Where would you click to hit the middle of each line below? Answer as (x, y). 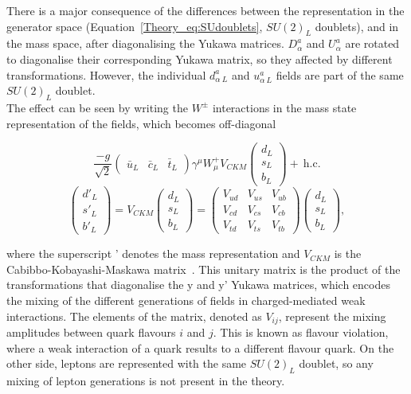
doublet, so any (336, 363)
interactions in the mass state (284, 107)
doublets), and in (357, 26)
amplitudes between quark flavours (91, 332)
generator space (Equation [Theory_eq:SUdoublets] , (135, 26)
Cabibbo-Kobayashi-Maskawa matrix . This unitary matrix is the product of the (204, 269)
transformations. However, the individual (106, 74)
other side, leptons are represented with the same (127, 363)
